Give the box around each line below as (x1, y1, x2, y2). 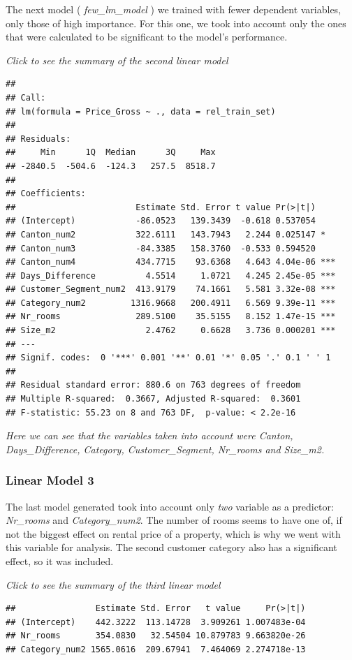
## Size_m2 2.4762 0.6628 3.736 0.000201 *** (6, 325, 336, 336)
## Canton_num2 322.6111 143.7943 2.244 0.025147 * (6, 229, 326, 240)
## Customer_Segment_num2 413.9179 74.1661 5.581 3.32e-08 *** (6, 284, 336, 295)
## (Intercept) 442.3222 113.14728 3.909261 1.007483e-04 (6, 617, 306, 627)
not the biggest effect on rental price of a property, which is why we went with (6, 526, 341, 541)
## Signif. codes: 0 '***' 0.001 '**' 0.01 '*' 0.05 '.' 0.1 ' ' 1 (6, 353, 331, 363)
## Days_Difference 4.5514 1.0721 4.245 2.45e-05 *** (6, 270, 336, 281)
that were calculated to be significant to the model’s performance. (6, 29, 288, 44)
